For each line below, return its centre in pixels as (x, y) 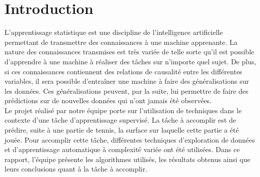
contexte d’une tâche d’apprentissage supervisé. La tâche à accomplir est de (120, 120)
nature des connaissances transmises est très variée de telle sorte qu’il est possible (129, 52)
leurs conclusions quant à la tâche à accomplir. (76, 169)
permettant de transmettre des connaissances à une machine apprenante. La (121, 42)
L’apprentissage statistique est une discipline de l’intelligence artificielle (114, 32)
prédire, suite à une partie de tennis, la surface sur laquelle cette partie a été (122, 130)
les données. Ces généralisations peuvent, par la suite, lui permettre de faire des (126, 90)
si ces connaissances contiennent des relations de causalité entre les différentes (123, 71)
